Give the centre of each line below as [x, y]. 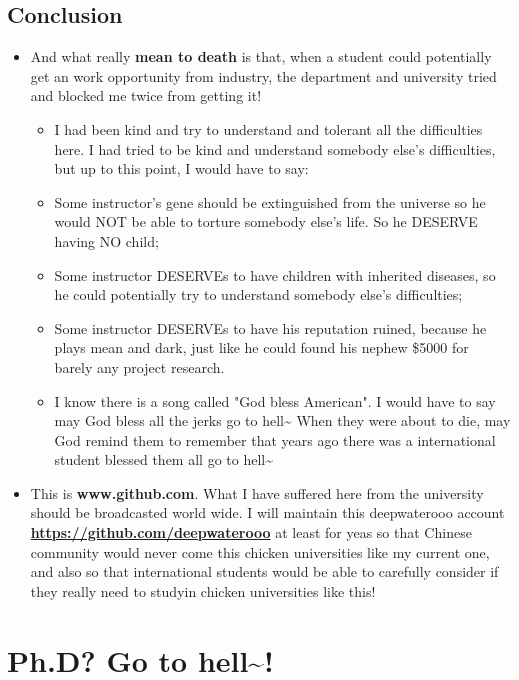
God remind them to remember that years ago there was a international [275, 439]
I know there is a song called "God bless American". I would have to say [275, 400]
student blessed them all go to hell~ [163, 459]
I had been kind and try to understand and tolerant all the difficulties [268, 128]
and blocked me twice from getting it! [146, 95]
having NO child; [106, 240]
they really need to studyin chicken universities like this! [203, 590]
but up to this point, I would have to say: [181, 168]
